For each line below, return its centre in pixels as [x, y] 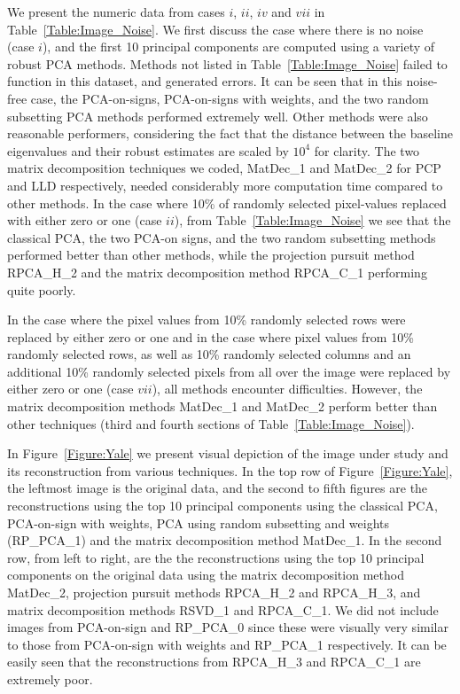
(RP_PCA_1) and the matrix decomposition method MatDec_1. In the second [225, 540]
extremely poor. [50, 678]
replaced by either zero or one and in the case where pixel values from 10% [211, 336]
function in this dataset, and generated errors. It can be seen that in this [205, 81]
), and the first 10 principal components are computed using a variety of [238, 47]
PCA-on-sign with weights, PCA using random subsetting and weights [199, 522]
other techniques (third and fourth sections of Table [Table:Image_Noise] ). [211, 423]
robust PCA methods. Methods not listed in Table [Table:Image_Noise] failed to [227, 63]
